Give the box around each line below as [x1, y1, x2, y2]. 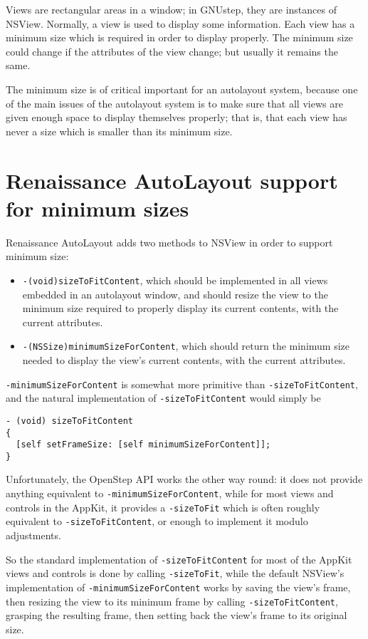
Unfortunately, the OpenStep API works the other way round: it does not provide [6, 472, 363, 487]
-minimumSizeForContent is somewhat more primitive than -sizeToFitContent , [6, 376, 358, 391]
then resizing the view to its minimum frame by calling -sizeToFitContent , [6, 593, 338, 608]
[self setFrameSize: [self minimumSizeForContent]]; [16, 440, 271, 450]
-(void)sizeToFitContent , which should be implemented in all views [22, 272, 328, 287]
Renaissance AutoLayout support [6, 165, 338, 194]
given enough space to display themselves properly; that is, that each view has [6, 110, 347, 125]
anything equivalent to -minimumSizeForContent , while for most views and [6, 486, 334, 501]
